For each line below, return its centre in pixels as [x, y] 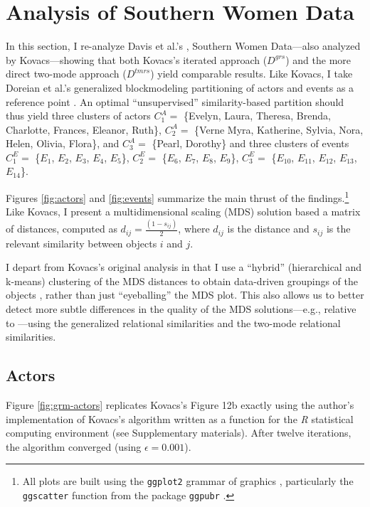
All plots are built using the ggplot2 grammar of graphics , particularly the [188, 481]
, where [194, 229]
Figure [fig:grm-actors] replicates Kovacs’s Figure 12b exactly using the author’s [180, 405]
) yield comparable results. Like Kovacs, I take [252, 74]
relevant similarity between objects [81, 243]
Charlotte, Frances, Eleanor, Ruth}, [84, 129]
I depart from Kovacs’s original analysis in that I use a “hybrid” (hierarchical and [184, 267]
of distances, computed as [62, 229]
